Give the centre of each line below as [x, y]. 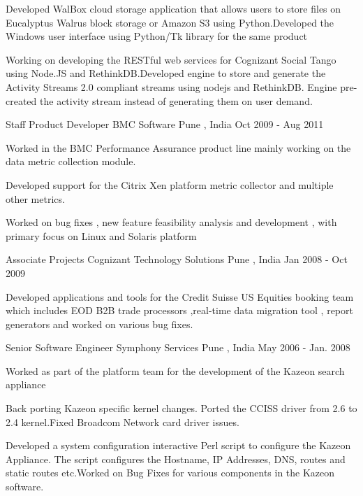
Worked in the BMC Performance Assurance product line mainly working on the [178, 147]
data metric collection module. [71, 161]
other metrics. [35, 198]
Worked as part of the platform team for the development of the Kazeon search [175, 370]
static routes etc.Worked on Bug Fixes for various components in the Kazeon [170, 473]
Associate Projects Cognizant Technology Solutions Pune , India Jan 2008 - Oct [177, 259]
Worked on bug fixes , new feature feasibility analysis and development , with [171, 222]
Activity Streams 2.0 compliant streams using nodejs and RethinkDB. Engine [171, 86]
